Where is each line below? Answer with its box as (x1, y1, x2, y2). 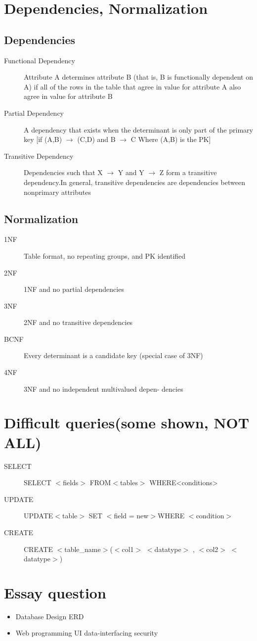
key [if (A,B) (24, 134, 62, 144)
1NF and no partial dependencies (24, 284, 124, 294)
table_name (64, 544, 101, 554)
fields (63, 477, 79, 488)
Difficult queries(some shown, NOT (4, 412, 250, 433)
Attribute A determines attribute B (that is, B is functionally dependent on (24, 72, 253, 82)
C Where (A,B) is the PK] (130, 134, 211, 144)
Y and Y (118, 167, 144, 178)
